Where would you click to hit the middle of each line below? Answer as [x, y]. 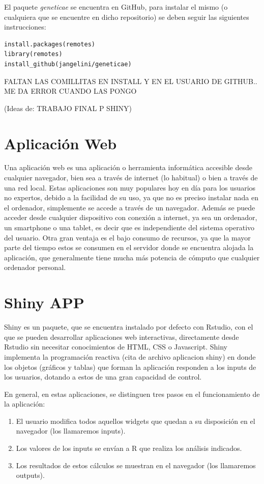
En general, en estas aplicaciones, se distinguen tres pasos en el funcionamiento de [132, 394]
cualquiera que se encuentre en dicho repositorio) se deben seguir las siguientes [127, 17]
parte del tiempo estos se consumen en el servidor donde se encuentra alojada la [129, 247]
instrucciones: [25, 27]
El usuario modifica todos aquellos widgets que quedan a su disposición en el [136, 421]
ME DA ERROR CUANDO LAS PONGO [70, 91]
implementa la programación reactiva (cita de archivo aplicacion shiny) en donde [130, 356]
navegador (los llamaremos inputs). [71, 431]
